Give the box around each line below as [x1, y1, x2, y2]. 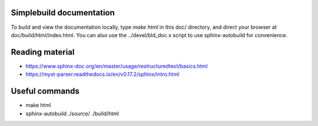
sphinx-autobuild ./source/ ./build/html [25, 110, 119, 117]
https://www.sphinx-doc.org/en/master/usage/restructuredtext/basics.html [25, 62, 208, 69]
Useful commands [11, 86, 79, 97]
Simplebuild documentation [11, 8, 115, 18]
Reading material [11, 47, 75, 57]
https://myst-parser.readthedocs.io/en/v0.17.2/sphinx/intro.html [25, 71, 180, 78]
